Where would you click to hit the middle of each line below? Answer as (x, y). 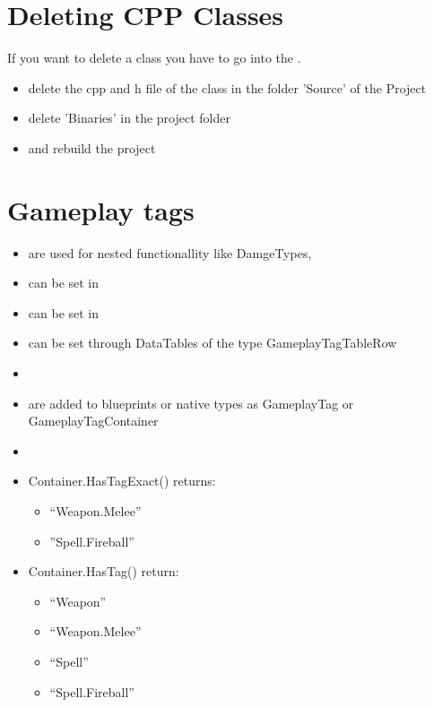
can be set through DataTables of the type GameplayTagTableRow (212, 343)
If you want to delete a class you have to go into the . (154, 58)
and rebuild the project (92, 147)
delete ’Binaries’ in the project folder (129, 118)
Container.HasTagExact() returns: (122, 481)
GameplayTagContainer (93, 421)
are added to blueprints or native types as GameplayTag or (191, 403)
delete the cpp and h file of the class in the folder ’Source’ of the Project (227, 87)
